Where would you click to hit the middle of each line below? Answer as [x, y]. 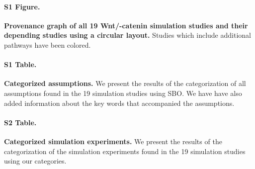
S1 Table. [20, 64]
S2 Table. [20, 122]
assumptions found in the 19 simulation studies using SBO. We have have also [123, 93]
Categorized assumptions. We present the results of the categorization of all [125, 83]
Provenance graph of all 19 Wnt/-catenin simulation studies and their [126, 25]
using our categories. [35, 161]
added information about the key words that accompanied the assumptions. [119, 103]
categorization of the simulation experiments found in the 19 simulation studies [125, 151]
